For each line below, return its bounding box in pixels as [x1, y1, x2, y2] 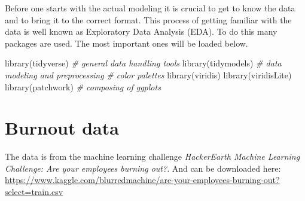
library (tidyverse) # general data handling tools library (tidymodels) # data [5, 57, 282, 69]
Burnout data [5, 115, 119, 140]
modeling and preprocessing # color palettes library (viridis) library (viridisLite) [5, 68, 292, 81]
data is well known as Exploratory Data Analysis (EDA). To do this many [5, 25, 277, 38]
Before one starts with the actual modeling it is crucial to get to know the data [5, 2, 295, 14]
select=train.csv [5, 185, 63, 198]
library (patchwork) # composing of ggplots [5, 80, 161, 93]
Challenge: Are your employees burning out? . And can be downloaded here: [5, 162, 281, 174]
